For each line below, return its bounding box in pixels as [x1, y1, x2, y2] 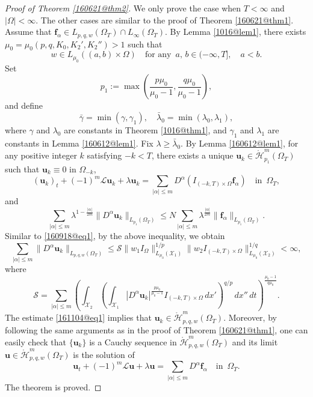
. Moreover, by [223, 311, 277, 324]
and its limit [232, 335, 278, 348]
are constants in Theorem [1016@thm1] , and [64, 124, 227, 136]
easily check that [5, 335, 66, 348]
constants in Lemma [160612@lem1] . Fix [5, 136, 153, 149]
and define [5, 99, 43, 112]
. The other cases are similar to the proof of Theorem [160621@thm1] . [36, 13, 294, 26]
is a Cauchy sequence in [89, 335, 177, 348]
